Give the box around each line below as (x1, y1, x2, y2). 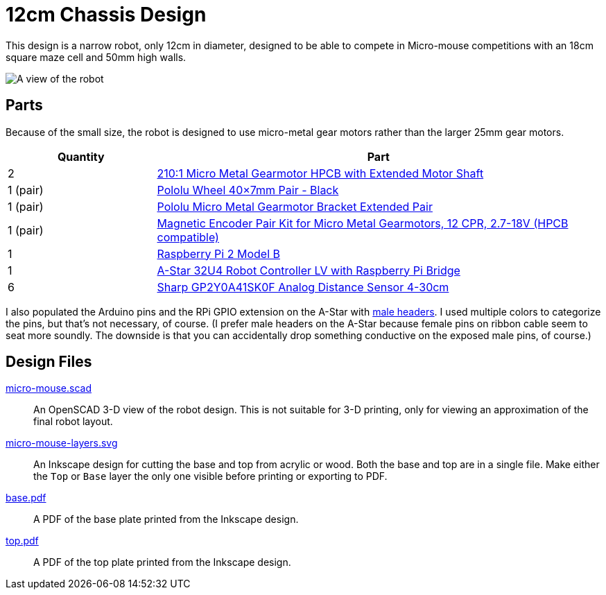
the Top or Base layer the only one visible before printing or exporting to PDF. (33, 470, 388, 483)
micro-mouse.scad (6, 382, 92, 395)
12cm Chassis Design (6, 3, 207, 26)
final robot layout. (33, 415, 113, 428)
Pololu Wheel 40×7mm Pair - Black (157, 182, 339, 197)
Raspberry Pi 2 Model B (157, 246, 280, 261)
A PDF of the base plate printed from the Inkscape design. (33, 513, 299, 526)
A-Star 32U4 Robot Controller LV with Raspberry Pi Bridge (157, 263, 460, 277)
